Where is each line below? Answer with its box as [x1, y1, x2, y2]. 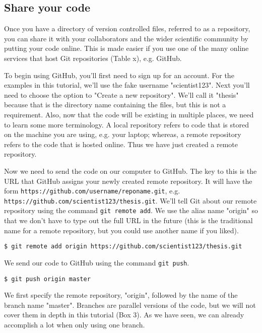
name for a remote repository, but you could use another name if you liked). [4, 225, 239, 235]
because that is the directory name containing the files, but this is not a [4, 99, 226, 110]
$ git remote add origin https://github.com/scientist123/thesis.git [4, 243, 242, 250]
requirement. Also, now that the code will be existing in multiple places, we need [4, 109, 254, 119]
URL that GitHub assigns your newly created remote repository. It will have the [4, 175, 252, 186]
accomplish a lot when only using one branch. [4, 319, 145, 330]
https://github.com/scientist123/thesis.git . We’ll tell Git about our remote [4, 195, 257, 206]
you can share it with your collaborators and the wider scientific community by [4, 33, 248, 43]
